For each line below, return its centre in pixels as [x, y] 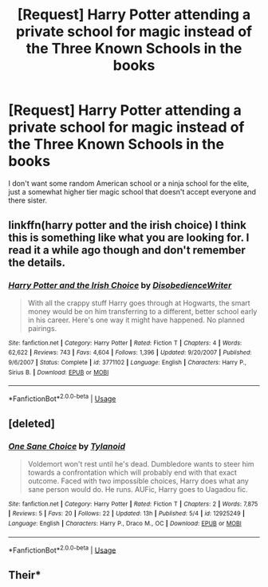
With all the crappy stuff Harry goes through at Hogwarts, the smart [139, 303]
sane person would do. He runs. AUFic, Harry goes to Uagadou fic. [138, 489]
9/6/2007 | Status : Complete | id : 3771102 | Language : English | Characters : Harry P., [128, 362]
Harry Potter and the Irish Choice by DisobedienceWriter [120, 286]
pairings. [42, 328]
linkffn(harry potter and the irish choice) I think [128, 225]
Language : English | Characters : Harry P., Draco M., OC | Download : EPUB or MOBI [125, 523]
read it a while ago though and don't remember [127, 250]
